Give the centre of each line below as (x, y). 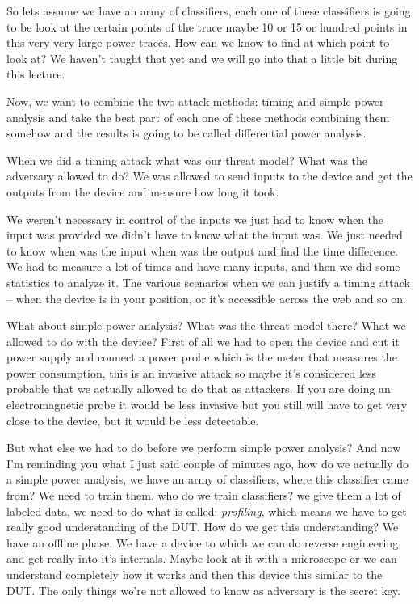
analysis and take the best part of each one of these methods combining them (198, 117)
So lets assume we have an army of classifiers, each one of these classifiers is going (209, 11)
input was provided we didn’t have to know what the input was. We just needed (205, 235)
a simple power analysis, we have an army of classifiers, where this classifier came (207, 479)
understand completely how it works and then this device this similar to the (195, 574)
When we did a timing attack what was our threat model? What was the (187, 160)
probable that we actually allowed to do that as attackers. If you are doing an (199, 389)
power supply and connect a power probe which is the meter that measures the (202, 357)
